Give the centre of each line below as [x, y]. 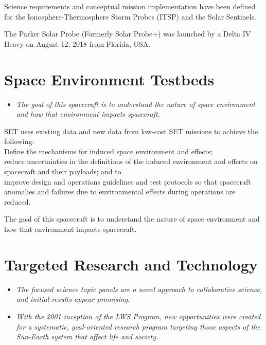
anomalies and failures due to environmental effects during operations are [120, 192]
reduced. [17, 201]
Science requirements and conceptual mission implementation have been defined [130, 6]
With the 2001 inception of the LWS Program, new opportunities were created [138, 316]
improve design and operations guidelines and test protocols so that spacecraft [128, 181]
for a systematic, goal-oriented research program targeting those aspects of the [138, 326]
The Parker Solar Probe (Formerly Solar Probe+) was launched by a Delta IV [128, 34]
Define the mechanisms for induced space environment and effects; [109, 151]
